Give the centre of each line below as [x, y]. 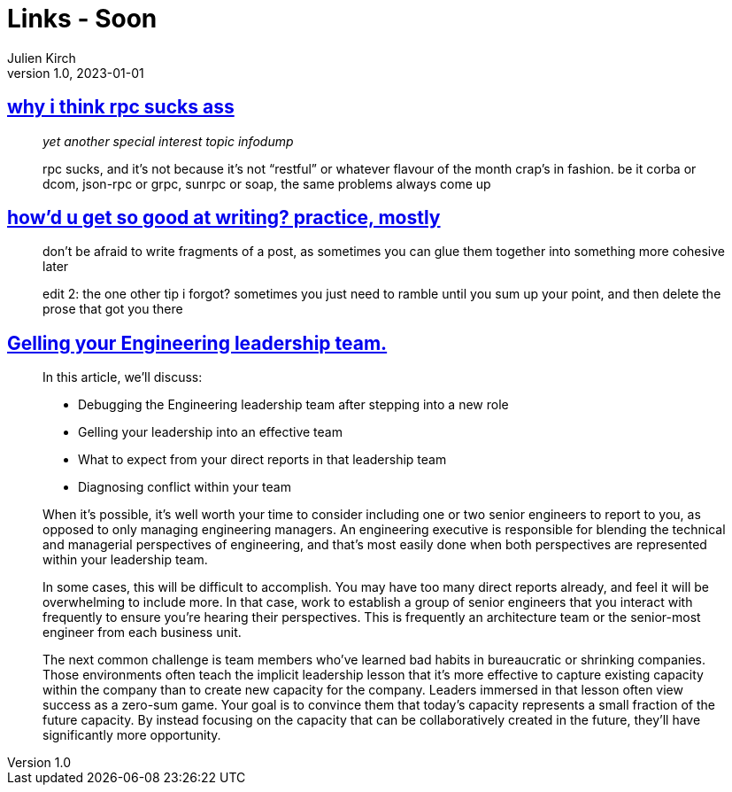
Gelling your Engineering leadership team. [197, 343]
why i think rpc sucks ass [121, 107]
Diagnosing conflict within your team [185, 487]
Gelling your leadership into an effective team [210, 432]
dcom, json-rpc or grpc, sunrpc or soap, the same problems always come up [267, 183]
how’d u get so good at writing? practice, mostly [224, 218]
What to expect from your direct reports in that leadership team [262, 460]
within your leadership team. [125, 560]
